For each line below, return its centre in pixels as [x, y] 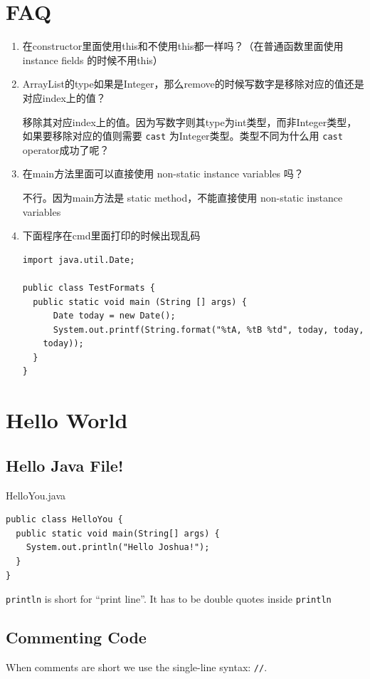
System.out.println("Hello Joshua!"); [118, 548]
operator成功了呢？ [66, 149]
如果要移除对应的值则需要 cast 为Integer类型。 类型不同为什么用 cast [183, 136]
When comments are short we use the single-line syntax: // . [137, 667]
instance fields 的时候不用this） [92, 59]
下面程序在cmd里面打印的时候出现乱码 [111, 235]
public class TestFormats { [89, 287]
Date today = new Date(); [114, 316]
